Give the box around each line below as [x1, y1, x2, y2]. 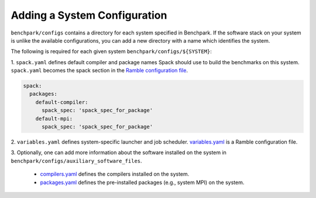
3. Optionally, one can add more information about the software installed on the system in [11, 149, 226, 156]
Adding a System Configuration [11, 9, 167, 22]
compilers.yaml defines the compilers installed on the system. [40, 171, 190, 178]
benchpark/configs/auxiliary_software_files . [11, 157, 143, 164]
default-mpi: [35, 115, 73, 122]
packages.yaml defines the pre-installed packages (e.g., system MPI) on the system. [40, 179, 245, 186]
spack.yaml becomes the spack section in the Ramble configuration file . [11, 67, 188, 74]
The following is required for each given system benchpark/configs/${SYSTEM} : [11, 48, 212, 55]
